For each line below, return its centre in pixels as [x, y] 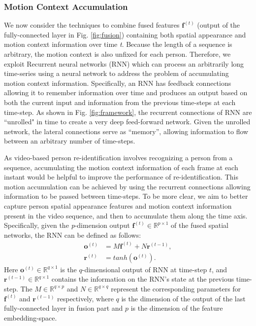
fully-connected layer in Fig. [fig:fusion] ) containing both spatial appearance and [125, 34]
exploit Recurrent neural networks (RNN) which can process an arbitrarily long [124, 63]
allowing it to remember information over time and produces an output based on [126, 92]
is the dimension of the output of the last [183, 298]
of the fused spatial [200, 225]
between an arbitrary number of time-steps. [70, 141]
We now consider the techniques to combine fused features [92, 25]
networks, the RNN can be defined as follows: [73, 235]
